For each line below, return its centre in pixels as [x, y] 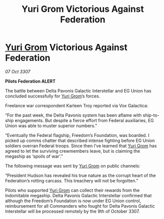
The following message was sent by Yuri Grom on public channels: [73, 166]
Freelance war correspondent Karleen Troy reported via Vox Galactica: [77, 105]
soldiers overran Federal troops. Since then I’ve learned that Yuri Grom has [81, 146]
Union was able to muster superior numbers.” [51, 126]
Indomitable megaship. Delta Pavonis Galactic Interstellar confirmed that [78, 195]
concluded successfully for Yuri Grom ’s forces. [53, 96]
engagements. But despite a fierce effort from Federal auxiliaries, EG [84, 120]
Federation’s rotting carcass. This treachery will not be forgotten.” [72, 180]
